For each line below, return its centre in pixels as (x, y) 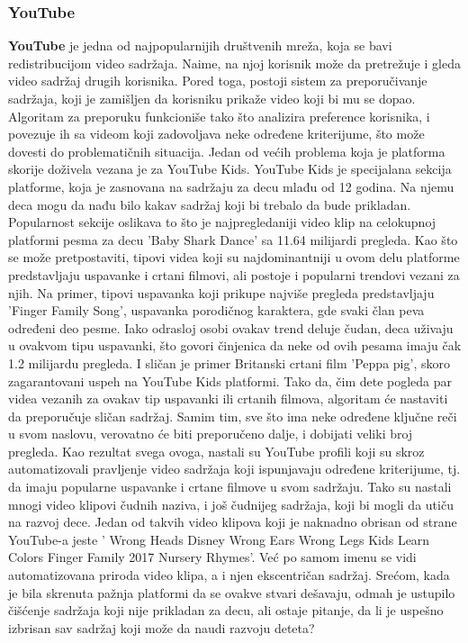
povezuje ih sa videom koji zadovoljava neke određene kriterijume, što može (216, 134)
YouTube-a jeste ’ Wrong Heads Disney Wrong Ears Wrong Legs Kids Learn (219, 539)
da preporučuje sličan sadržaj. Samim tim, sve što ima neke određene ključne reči (233, 416)
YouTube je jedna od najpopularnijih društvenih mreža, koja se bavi (200, 45)
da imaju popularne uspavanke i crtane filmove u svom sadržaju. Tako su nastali (230, 487)
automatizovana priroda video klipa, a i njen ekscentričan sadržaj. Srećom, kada (229, 575)
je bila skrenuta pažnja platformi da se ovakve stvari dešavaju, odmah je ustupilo (232, 592)
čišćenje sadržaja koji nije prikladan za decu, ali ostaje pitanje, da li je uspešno (226, 610)
